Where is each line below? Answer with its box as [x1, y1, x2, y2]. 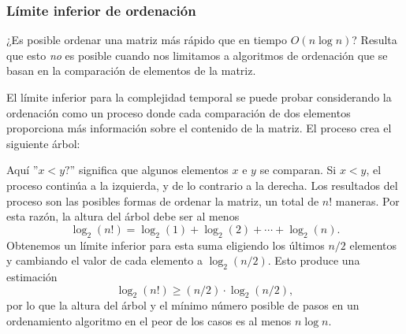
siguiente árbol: [6, 135, 80, 151]
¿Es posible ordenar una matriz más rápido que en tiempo [6, 32, 288, 48]
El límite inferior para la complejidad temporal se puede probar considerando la [6, 89, 392, 105]
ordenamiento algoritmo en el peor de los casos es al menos [6, 312, 292, 328]
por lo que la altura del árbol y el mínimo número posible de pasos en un [6, 297, 359, 314]
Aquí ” [6, 161, 39, 178]
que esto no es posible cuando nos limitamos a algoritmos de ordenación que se [6, 46, 388, 63]
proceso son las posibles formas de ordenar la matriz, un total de [6, 192, 319, 209]
